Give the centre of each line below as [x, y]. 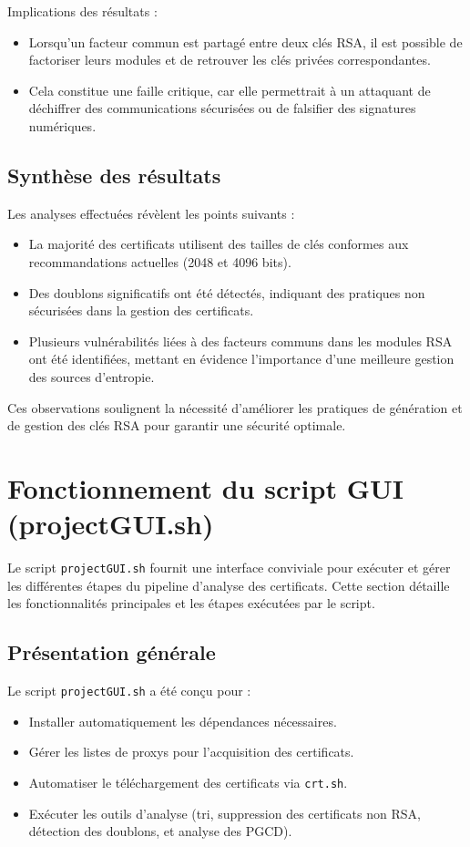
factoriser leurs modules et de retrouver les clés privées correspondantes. [230, 60]
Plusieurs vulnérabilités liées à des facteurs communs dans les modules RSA [240, 341]
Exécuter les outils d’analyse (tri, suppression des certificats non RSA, [225, 813]
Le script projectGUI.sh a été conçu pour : [129, 691]
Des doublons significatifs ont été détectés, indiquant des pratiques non [227, 292]
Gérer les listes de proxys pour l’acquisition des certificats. [191, 752]
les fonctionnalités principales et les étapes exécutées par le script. [191, 603]
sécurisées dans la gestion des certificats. [141, 310]
